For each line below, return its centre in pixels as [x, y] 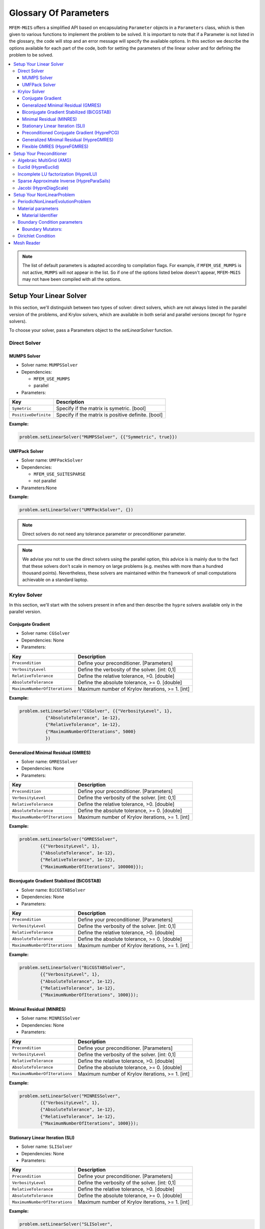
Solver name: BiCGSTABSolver [53, 890]
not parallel [45, 481]
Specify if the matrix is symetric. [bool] [101, 409]
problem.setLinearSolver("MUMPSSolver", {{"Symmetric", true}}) [98, 437]
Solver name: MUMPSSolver [50, 365]
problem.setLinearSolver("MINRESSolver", [70, 1096]
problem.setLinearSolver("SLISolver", [66, 1224]
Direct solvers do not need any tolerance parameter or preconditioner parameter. [104, 534]
